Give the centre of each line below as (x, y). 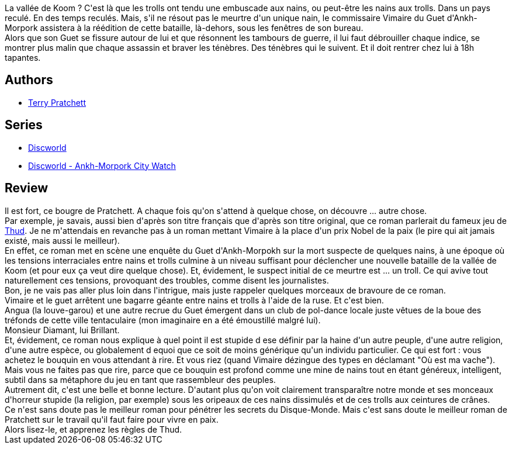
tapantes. (23, 58)
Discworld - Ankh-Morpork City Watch (102, 165)
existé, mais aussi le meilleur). (62, 240)
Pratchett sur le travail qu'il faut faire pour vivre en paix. (112, 419)
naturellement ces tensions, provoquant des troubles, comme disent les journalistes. (167, 280)
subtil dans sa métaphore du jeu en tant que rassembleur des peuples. (140, 379)
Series (24, 125)
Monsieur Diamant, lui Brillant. (62, 330)
